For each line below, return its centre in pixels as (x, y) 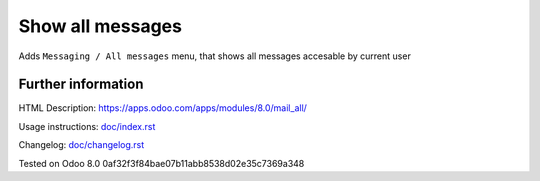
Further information (81, 84)
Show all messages (100, 26)
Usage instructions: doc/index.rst (87, 126)
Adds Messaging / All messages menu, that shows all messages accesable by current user (215, 56)
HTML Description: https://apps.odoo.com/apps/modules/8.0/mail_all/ (162, 108)
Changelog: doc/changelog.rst (81, 145)
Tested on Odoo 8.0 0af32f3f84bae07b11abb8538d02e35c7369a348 (161, 163)
